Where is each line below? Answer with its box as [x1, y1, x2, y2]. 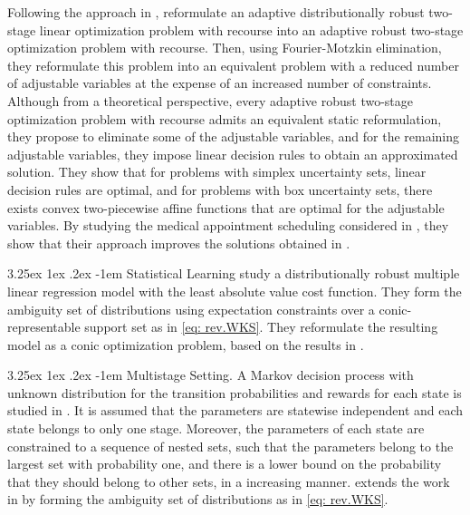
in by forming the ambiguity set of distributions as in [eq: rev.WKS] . [7, 490, 388, 509]
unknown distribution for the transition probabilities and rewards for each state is [7, 383, 462, 402]
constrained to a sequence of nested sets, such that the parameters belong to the [7, 436, 454, 455]
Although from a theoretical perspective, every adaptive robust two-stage [7, 91, 414, 110]
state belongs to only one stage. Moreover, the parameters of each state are [7, 419, 425, 438]
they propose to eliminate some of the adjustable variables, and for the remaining [7, 127, 460, 146]
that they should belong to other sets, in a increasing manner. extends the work [7, 471, 450, 491]
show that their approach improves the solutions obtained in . [7, 233, 350, 252]
